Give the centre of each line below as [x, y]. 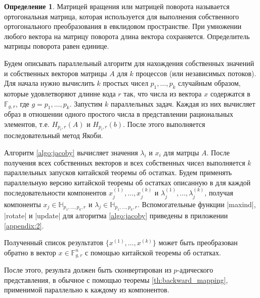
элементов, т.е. [27, 124]
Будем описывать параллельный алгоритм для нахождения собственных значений [129, 63]
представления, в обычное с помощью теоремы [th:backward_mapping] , [116, 279]
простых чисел [125, 83]
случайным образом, [209, 83]
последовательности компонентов [55, 193]
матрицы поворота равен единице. [57, 46]
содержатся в [230, 93]
